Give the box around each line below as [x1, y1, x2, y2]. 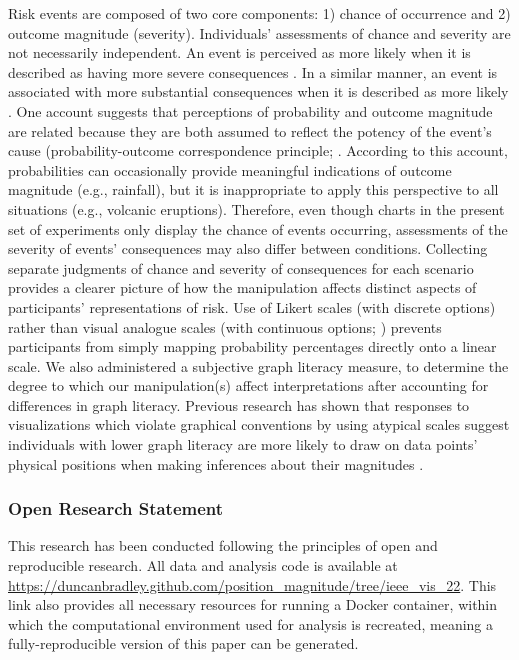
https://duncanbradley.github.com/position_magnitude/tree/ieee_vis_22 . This [8, 574, 497, 595]
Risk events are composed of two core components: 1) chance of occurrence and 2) [8, 3, 511, 23]
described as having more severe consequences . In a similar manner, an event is [8, 61, 498, 82]
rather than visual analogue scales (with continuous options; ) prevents [8, 316, 442, 337]
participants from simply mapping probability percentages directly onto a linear [8, 336, 497, 357]
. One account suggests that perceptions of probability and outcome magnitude [8, 100, 493, 121]
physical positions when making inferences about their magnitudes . [8, 453, 424, 474]
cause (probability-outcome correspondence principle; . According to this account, [8, 140, 508, 161]
